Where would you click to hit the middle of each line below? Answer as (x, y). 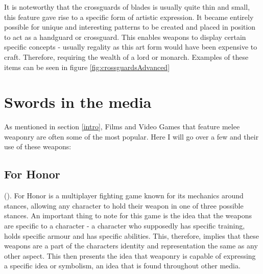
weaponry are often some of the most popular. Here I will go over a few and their (131, 136)
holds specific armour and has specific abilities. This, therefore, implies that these (131, 235)
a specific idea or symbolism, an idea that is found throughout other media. (122, 266)
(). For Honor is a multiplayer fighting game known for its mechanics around (124, 196)
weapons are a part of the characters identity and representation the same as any (131, 246)
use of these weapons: (38, 146)
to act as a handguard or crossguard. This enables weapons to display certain (125, 37)
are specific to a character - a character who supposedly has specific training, (125, 226)
